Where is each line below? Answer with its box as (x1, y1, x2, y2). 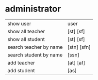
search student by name (7, 52, 63, 58)
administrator (5, 3, 61, 14)
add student (7, 67, 35, 74)
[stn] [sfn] (67, 43, 91, 50)
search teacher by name (7, 43, 63, 50)
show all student (7, 36, 45, 42)
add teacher (7, 59, 35, 66)
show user (7, 20, 32, 27)
